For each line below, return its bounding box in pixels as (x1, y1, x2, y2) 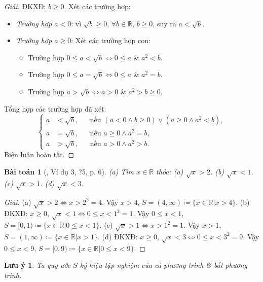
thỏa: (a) (156, 166, 183, 177)
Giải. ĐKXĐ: (4, 1, 46, 11)
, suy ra (153, 18, 176, 28)
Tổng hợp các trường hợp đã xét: (4, 103, 106, 114)
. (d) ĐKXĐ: (98, 231, 138, 241)
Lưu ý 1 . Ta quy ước (4, 260, 71, 270)
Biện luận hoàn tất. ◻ (4, 149, 74, 160)
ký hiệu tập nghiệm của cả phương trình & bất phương (80, 260, 247, 270)
